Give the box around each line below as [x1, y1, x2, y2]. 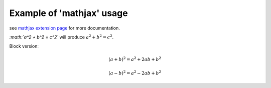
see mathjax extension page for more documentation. [9, 25, 120, 31]
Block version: [9, 43, 39, 49]
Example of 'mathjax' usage [9, 7, 128, 18]
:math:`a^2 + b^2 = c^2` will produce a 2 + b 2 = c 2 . [9, 33, 114, 40]
